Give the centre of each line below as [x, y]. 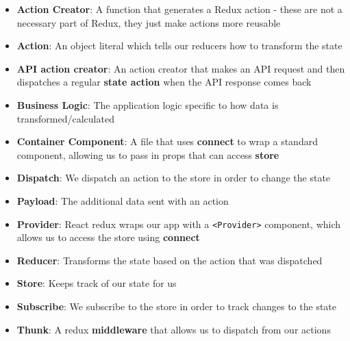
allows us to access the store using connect [108, 237]
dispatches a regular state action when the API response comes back [164, 82]
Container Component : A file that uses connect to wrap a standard [167, 141]
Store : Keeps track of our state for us [97, 283]
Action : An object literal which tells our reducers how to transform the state [179, 46]
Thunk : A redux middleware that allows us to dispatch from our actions [174, 329]
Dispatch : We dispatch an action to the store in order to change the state [174, 178]
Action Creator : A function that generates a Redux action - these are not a [179, 9]
